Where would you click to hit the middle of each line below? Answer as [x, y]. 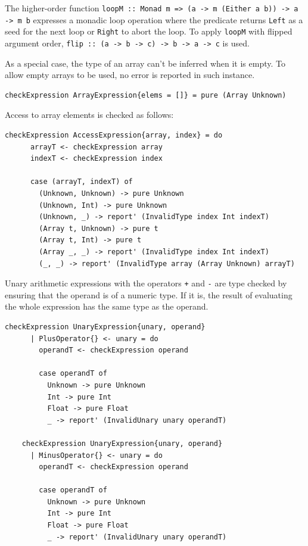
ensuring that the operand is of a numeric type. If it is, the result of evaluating [149, 294]
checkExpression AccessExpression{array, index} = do [114, 135]
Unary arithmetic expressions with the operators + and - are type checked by [146, 283]
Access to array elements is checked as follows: [89, 115]
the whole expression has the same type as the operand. [107, 306]
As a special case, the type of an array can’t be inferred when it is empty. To [145, 63]
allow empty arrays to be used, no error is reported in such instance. [130, 75]
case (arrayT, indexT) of [81, 182]
